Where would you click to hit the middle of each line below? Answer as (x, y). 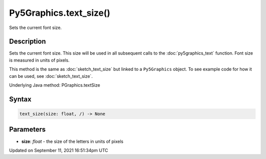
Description (28, 42)
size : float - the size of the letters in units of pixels (72, 141)
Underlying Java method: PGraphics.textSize (55, 85)
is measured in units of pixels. (39, 60)
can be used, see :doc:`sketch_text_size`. (51, 76)
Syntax (20, 99)
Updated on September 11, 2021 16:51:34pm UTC (59, 150)
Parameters (27, 130)
